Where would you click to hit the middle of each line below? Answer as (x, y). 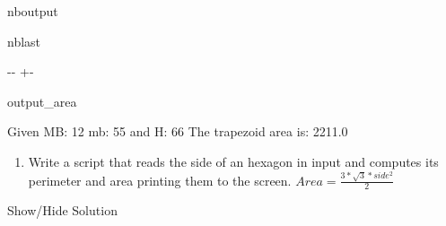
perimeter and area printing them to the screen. (160, 180)
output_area (42, 101)
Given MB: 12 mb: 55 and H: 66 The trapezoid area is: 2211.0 (178, 131)
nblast (24, 41)
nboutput (33, 11)
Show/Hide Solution (62, 210)
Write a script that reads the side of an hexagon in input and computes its (233, 161)
